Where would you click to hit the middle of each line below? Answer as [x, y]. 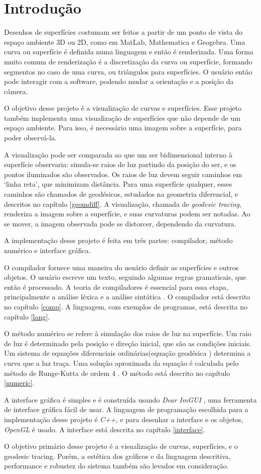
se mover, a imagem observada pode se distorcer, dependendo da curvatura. [120, 223]
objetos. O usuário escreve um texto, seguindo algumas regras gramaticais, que [125, 277]
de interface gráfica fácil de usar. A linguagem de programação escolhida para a [126, 409]
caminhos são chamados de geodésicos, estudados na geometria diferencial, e [121, 194]
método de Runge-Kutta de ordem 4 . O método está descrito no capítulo [117, 373]
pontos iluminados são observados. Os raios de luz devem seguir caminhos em [123, 174]
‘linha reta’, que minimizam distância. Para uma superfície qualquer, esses [118, 184]
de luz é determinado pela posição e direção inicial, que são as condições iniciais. [128, 343]
